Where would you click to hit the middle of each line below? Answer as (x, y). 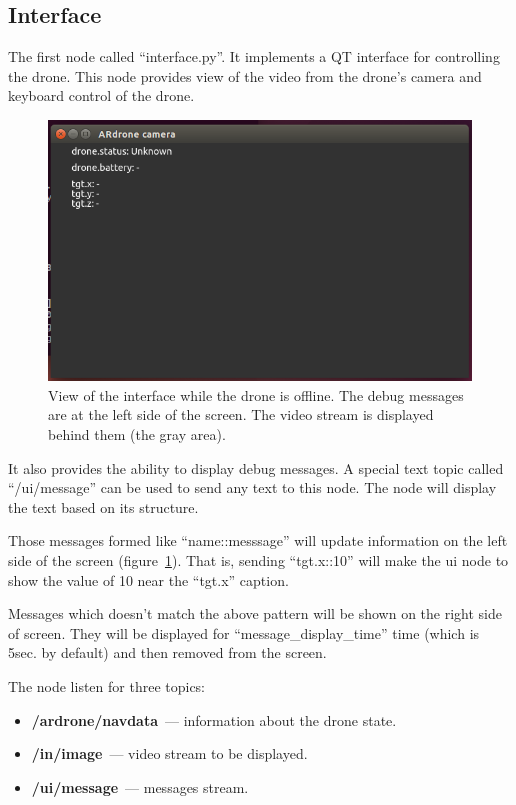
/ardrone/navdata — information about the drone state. (214, 719)
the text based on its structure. (103, 506)
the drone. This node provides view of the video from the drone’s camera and (245, 75)
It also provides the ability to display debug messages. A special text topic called (256, 467)
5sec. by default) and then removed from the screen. (167, 652)
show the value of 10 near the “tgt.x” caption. (148, 579)
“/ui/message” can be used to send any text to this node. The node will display (252, 487)
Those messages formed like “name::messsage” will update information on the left (258, 540)
